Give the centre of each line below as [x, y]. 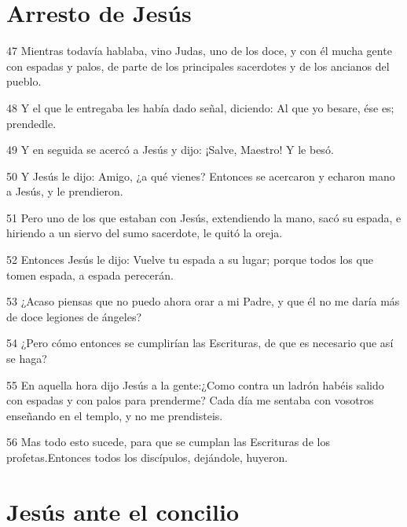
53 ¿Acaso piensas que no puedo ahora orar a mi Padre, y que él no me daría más [203, 301]
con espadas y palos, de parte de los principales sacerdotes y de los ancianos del [198, 66]
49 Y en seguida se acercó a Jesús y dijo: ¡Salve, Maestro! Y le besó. [170, 150]
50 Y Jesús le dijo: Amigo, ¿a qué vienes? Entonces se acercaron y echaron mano [201, 176]
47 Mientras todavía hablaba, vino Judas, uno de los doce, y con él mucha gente [199, 51]
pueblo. [24, 81]
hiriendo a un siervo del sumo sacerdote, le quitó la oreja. [145, 233]
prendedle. [31, 123]
